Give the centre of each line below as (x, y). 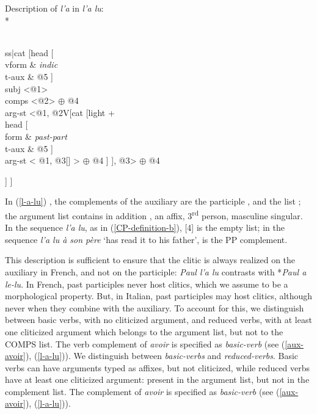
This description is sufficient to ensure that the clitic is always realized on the (150, 260)
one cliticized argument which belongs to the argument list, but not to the (144, 331)
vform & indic (31, 64)
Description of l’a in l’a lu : (54, 8)
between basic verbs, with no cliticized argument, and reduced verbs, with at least (158, 320)
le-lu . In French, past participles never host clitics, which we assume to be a (147, 284)
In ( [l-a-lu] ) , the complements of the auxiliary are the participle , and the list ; (153, 201)
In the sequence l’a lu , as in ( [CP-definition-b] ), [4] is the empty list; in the (145, 227)
